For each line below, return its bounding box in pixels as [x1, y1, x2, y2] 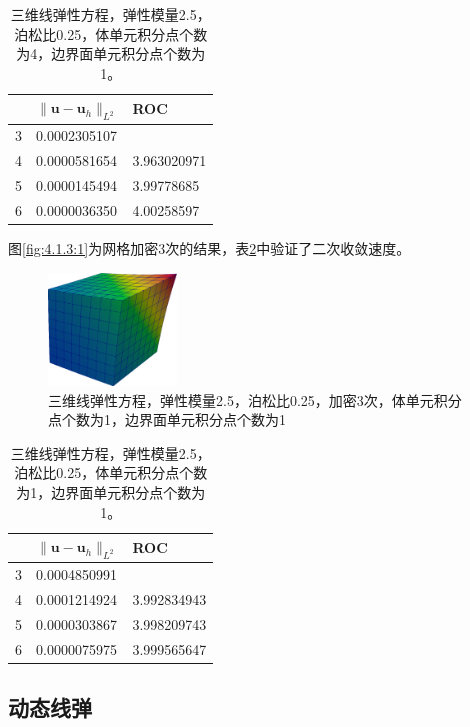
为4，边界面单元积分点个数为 [16, 43, 206, 64]
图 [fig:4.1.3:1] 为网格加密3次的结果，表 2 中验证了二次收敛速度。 [8, 238, 411, 259]
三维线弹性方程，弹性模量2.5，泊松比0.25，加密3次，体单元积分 [48, 389, 462, 410]
